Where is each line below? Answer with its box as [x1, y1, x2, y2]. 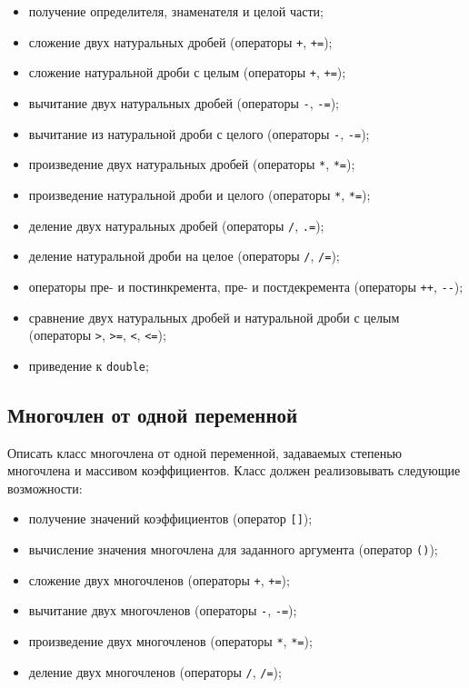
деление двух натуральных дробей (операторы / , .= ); [28, 215, 324, 234]
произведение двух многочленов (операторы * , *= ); [28, 632, 313, 651]
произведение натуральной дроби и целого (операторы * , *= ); [28, 184, 371, 204]
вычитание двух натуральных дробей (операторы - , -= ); [28, 93, 340, 112]
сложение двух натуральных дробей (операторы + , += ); [28, 32, 333, 51]
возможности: [7, 478, 83, 497]
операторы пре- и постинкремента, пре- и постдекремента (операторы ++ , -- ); [28, 276, 464, 295]
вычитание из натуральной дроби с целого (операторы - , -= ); [28, 124, 370, 143]
